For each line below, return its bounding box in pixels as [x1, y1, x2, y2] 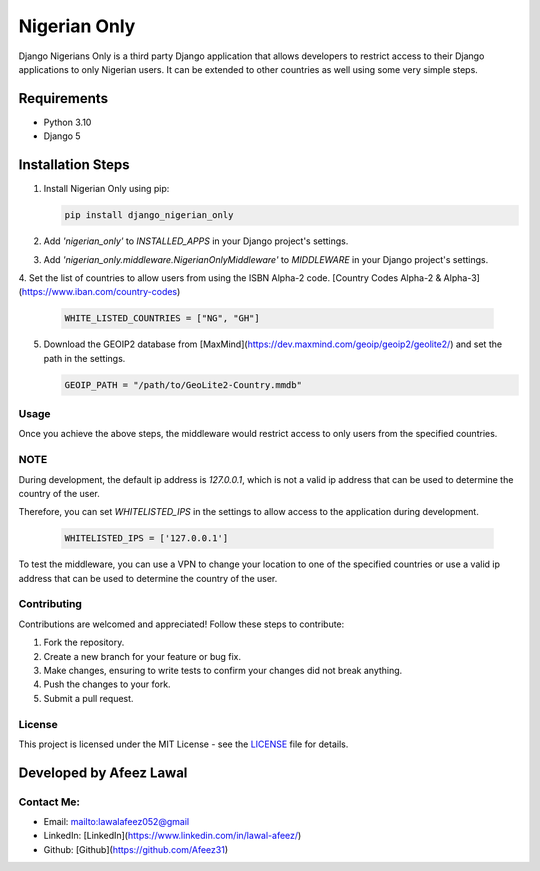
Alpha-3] [443, 271, 480, 284]
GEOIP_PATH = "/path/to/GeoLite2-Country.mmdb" [64, 379, 302, 390]
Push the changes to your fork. [43, 678, 171, 690]
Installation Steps [18, 156, 130, 174]
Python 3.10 [43, 116, 92, 128]
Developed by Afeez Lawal [18, 764, 188, 781]
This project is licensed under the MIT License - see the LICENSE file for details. [18, 738, 349, 750]
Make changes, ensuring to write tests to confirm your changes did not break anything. [43, 664, 403, 676]
